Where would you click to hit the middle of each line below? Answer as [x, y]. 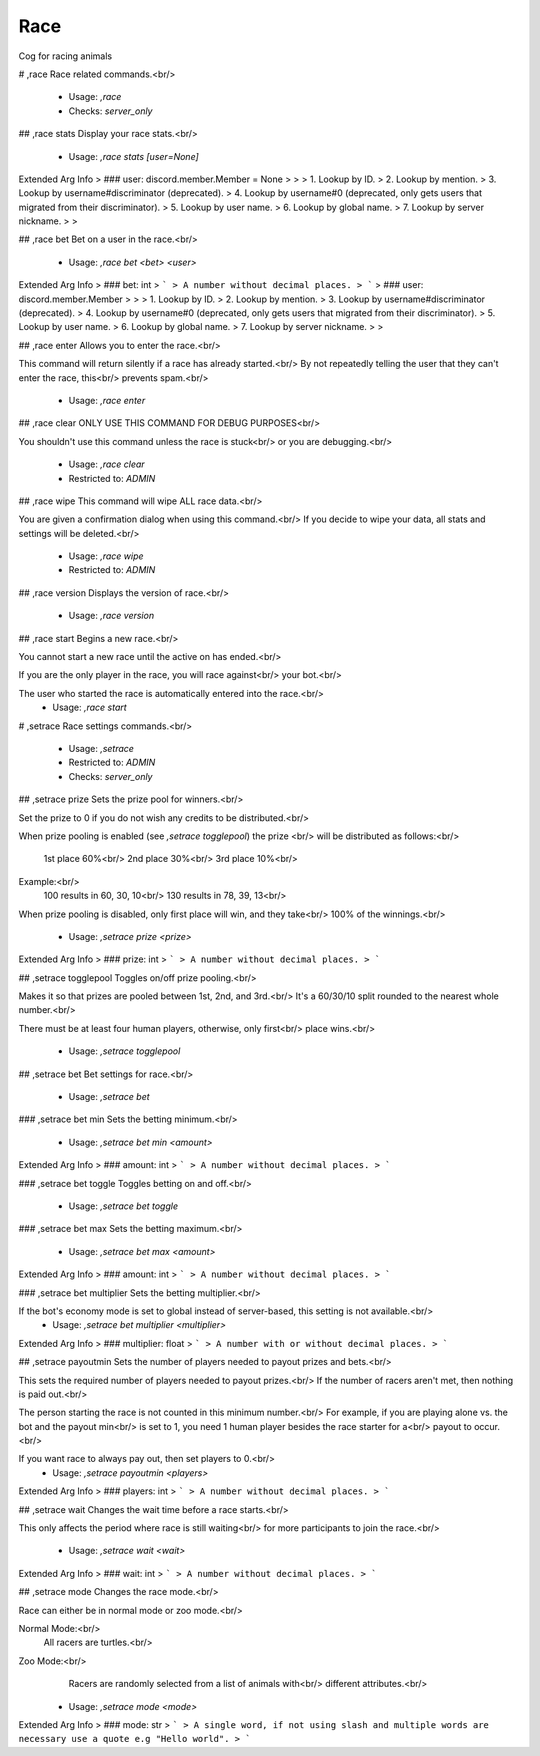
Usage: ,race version [111, 616]
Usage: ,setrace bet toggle [123, 1206]
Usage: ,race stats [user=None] [133, 156]
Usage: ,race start [89, 707]
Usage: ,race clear [106, 464]
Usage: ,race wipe [106, 556]
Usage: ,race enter [107, 400]
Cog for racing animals [65, 56]
